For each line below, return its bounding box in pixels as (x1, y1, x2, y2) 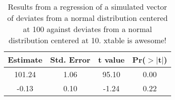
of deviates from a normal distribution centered (7, 12, 168, 23)
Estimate (8, 54, 43, 65)
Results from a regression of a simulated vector (8, 1, 167, 12)
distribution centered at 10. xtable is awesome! (8, 34, 167, 46)
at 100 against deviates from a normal (23, 23, 152, 34)
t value (98, 54, 125, 65)
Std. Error (50, 54, 91, 65)
